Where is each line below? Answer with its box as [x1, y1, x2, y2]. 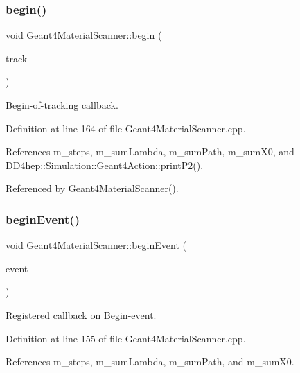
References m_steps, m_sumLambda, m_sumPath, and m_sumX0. [6, 354, 294, 369]
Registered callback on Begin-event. [6, 307, 157, 322]
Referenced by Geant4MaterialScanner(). [6, 181, 179, 196]
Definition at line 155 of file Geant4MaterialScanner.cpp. [6, 331, 246, 345]
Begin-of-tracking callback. [6, 98, 118, 112]
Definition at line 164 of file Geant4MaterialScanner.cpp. [6, 121, 246, 135]
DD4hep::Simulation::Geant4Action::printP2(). [6, 157, 204, 172]
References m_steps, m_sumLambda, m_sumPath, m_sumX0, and [6, 144, 294, 159]
